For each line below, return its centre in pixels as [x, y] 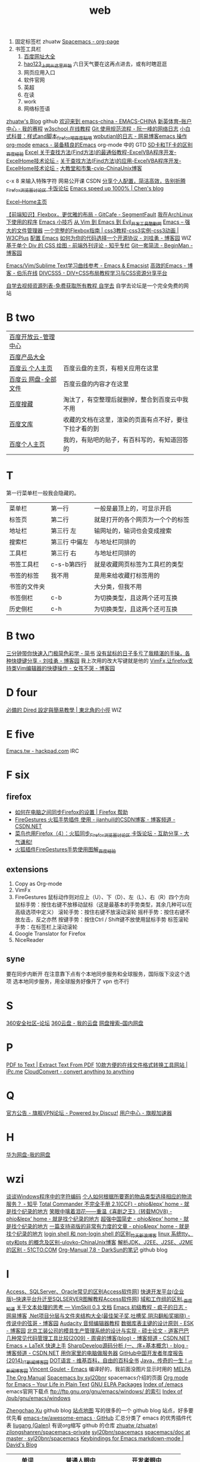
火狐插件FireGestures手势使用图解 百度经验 [65, 850]
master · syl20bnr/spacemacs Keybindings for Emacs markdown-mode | [95, 1438]
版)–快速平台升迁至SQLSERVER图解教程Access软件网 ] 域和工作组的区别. [95, 1299]
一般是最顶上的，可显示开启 [133, 509]
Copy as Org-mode [38, 884]
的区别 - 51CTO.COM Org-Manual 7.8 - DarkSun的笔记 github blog [87, 1250]
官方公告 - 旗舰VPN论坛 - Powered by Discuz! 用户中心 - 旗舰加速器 [89, 1112]
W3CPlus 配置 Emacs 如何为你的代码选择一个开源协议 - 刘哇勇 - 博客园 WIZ [99, 238]
